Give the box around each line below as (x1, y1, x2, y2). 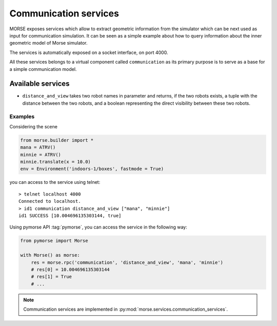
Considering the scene (9, 123, 57, 129)
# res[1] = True (31, 274, 72, 280)
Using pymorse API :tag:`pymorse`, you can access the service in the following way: (9, 224, 187, 231)
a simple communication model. (9, 66, 77, 72)
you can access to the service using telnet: (9, 179, 101, 185)
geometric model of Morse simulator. (9, 40, 88, 46)
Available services (9, 80, 70, 88)
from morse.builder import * (20, 137, 94, 143)
